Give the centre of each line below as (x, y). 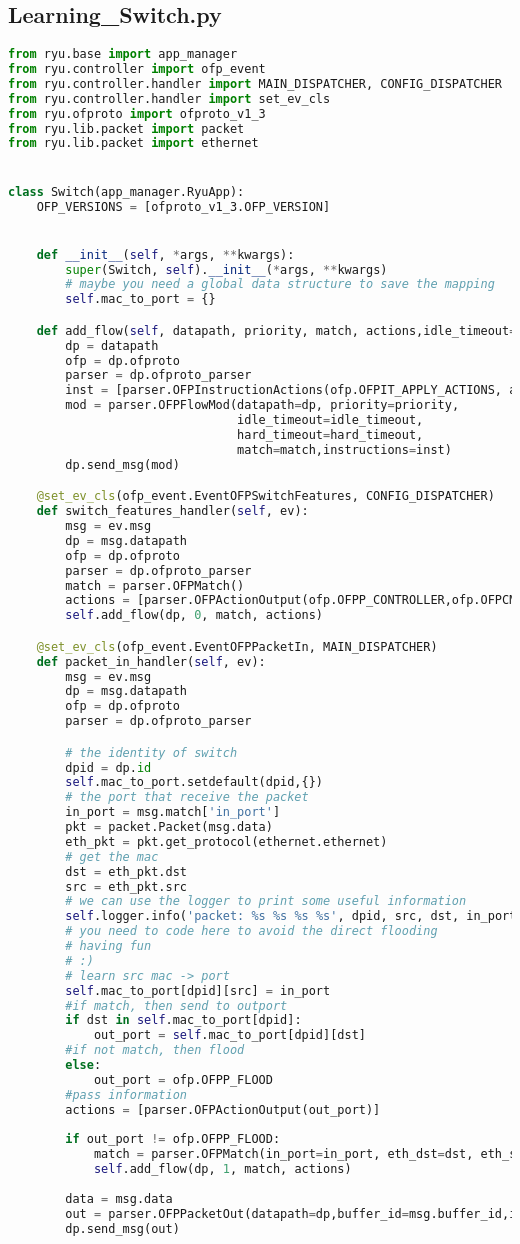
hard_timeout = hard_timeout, (330, 434)
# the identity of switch (151, 752)
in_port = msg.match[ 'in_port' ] (173, 812)
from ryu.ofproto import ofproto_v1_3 (137, 113)
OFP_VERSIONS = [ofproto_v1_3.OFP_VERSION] (183, 206)
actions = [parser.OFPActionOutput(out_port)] (223, 1109)
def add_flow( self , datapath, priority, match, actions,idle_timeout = (276, 330)
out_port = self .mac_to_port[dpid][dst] (229, 1035)
